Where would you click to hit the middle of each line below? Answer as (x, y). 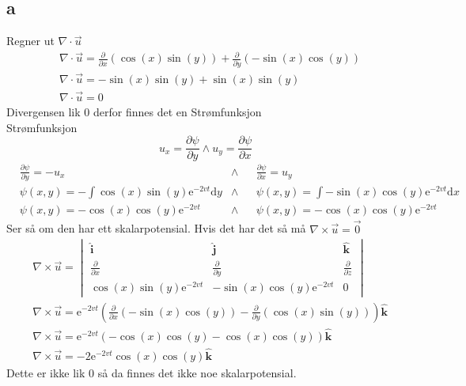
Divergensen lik (44, 112)
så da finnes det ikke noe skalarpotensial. (197, 373)
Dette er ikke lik (46, 373)
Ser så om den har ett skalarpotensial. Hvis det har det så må (156, 228)
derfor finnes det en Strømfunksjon (177, 112)
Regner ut (30, 41)
